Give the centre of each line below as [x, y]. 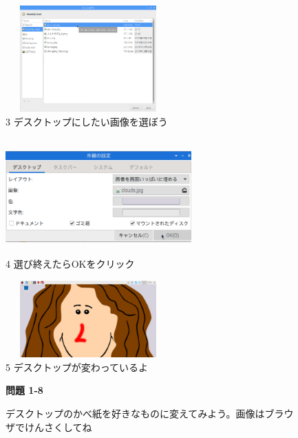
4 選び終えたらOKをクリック [70, 264]
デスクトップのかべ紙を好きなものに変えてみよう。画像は [135, 414]
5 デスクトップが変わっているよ [77, 367]
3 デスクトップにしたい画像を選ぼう [87, 121]
